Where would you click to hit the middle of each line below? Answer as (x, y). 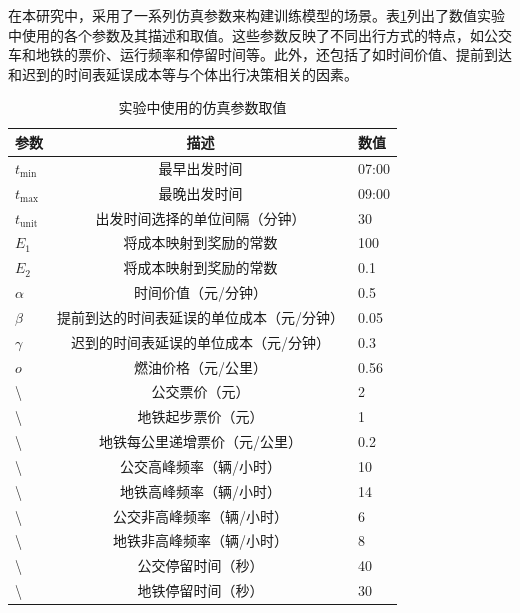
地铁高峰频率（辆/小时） (200, 490)
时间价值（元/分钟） (200, 292)
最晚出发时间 (200, 192)
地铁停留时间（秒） (200, 590)
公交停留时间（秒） (200, 565)
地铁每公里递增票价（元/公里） (200, 441)
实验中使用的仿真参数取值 (202, 107)
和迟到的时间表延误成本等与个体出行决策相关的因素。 (183, 73)
